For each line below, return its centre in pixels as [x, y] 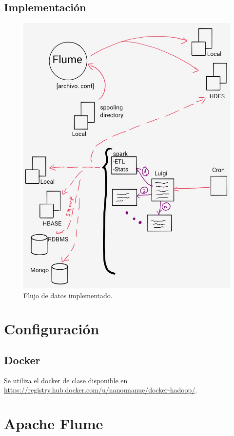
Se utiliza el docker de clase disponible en [66, 380]
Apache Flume [54, 424]
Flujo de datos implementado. [68, 295]
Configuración [52, 329]
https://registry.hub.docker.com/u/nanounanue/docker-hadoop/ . [101, 390]
